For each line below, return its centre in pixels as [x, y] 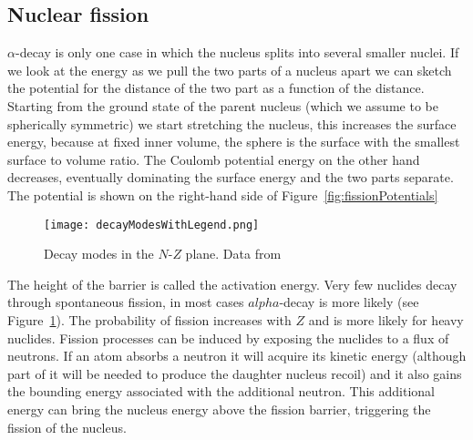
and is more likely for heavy [386, 319]
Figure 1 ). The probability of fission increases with [149, 319]
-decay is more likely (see [349, 302]
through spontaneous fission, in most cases [126, 302]
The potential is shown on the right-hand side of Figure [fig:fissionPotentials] [223, 194]
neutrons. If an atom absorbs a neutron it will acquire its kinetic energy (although [237, 356]
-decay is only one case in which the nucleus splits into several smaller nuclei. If [237, 52]
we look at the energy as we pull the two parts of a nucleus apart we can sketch [230, 70]
